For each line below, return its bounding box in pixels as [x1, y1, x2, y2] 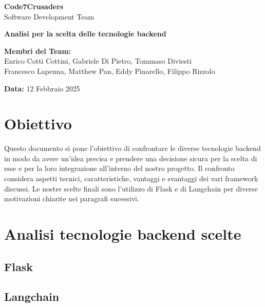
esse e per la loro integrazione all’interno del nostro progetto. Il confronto [4, 163, 235, 174]
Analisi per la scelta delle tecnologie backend [4, 28, 166, 39]
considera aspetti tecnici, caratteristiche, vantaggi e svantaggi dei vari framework [4, 173, 258, 184]
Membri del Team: [4, 45, 71, 56]
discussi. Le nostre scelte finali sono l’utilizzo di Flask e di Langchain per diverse [4, 183, 258, 194]
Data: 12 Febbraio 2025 [4, 83, 80, 93]
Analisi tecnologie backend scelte [4, 223, 241, 244]
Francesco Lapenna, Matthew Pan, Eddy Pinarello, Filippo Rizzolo [4, 65, 215, 76]
